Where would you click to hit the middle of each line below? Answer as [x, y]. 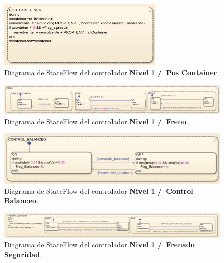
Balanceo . [21, 201]
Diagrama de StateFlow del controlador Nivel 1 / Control [99, 191]
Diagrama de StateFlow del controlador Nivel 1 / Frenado [100, 244]
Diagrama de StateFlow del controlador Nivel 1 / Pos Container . [112, 72]
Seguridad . [23, 254]
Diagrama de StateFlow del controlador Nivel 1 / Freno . [96, 121]
